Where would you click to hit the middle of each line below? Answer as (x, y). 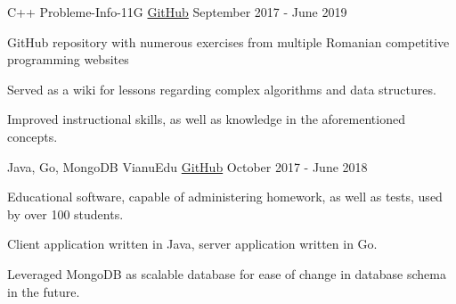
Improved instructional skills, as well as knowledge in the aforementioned (206, 119)
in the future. (44, 291)
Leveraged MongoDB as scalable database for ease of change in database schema (227, 273)
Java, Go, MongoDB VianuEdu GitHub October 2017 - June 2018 (187, 166)
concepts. (33, 136)
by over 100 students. (65, 214)
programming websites (68, 59)
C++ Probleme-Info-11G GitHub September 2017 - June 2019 (177, 12)
